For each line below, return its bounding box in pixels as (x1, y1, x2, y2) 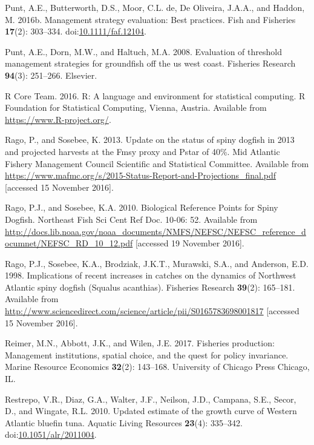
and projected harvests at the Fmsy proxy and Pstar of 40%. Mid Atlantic (5, 145, 280, 157)
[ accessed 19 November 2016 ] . (135, 237, 244, 249)
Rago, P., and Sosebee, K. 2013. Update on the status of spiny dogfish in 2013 (5, 133, 295, 146)
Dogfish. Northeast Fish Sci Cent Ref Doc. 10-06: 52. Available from (5, 213, 258, 225)
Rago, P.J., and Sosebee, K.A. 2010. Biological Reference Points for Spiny (5, 201, 278, 214)
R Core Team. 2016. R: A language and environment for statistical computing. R (5, 89, 306, 102)
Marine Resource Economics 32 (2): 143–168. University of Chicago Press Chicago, (5, 360, 310, 373)
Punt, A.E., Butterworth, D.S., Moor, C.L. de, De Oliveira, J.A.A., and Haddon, (5, 1, 305, 13)
